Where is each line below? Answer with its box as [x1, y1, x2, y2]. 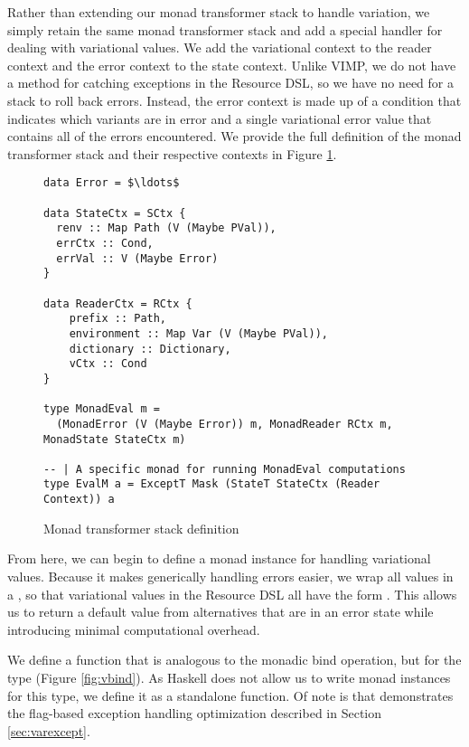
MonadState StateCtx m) [43, 432, 186, 446]
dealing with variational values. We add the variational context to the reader [7, 38, 432, 57]
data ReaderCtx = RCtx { [43, 297, 192, 310]
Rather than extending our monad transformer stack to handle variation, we [7, 3, 430, 21]
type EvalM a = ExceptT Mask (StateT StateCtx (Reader [43, 478, 380, 491]
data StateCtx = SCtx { [43, 206, 186, 220]
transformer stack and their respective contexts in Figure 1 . [7, 144, 337, 163]
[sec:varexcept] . [7, 721, 90, 740]
